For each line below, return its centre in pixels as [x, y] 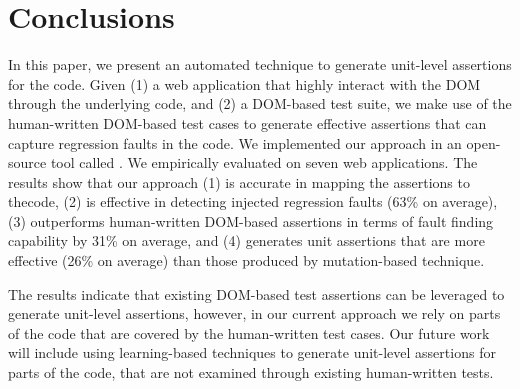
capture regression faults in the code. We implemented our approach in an [235, 142]
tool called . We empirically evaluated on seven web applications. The [264, 162]
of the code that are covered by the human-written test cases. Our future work [249, 332]
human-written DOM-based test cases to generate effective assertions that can [247, 122]
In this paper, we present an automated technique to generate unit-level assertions [260, 64]
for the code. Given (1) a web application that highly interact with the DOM [244, 83]
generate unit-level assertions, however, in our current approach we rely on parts [254, 313]
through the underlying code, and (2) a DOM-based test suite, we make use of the [260, 103]
